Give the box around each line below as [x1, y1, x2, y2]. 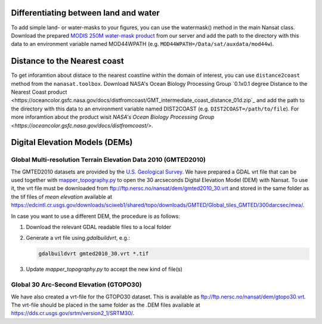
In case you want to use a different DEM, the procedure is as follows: [11, 212, 180, 220]
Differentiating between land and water [11, 8, 160, 18]
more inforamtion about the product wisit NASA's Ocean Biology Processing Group [11, 113, 215, 121]
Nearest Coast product [11, 88, 67, 95]
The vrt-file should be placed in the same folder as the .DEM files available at [11, 301, 200, 308]
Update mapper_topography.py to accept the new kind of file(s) [26, 266, 183, 273]
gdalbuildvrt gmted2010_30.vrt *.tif [38, 251, 149, 257]
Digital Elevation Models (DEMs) [11, 137, 133, 147]
